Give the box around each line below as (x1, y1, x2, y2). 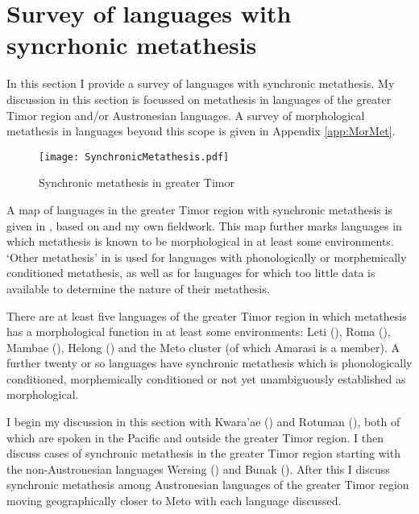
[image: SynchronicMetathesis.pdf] (39, 151, 230, 163)
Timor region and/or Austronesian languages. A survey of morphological (6, 106, 365, 123)
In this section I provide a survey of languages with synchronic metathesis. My (6, 75, 395, 92)
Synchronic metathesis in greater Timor (39, 174, 234, 191)
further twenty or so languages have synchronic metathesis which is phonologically (6, 354, 413, 371)
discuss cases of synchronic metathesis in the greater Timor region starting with (6, 445, 400, 462)
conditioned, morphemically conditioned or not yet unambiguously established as (6, 370, 406, 387)
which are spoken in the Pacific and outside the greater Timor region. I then (6, 429, 384, 446)
